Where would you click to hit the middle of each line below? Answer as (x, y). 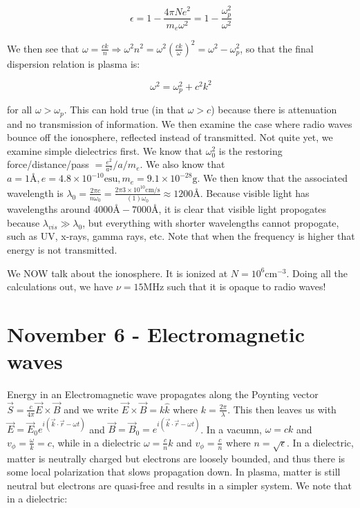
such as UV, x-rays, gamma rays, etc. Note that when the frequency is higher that (181, 236)
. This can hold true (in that (124, 110)
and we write (91, 409)
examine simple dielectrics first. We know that (105, 150)
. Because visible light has (255, 192)
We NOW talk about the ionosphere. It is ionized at (117, 273)
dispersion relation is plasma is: (74, 63)
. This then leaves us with (282, 409)
